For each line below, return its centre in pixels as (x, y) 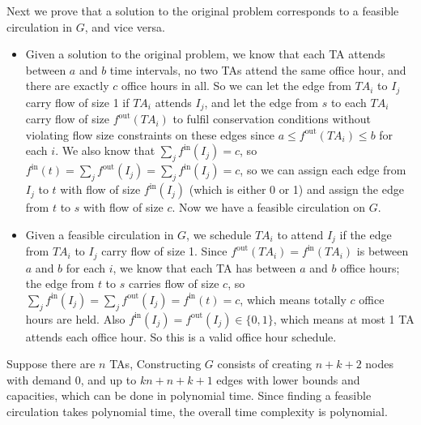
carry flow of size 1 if (77, 102)
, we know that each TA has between (204, 267)
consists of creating (265, 364)
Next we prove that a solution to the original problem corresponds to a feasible (203, 11)
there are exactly (67, 86)
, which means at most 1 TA (344, 318)
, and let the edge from (261, 102)
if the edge (366, 234)
